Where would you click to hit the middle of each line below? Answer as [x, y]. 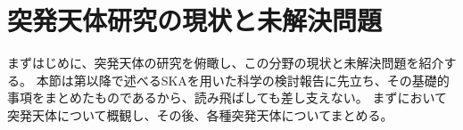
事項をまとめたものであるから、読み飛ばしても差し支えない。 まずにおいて [227, 97]
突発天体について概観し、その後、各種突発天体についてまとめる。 [200, 114]
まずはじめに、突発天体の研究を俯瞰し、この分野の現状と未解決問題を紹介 [226, 63]
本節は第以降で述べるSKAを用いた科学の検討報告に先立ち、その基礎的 [243, 80]
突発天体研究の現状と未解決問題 [195, 20]
